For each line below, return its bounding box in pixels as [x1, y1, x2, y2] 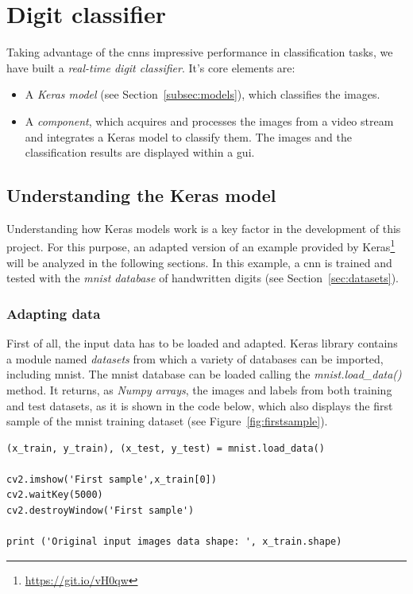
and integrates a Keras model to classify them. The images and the [25, 128, 352, 145]
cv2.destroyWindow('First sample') [6, 505, 195, 517]
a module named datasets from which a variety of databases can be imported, [6, 350, 384, 367]
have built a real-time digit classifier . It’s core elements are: [6, 59, 295, 76]
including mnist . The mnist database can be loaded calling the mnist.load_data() [6, 366, 402, 382]
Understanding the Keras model [6, 183, 276, 208]
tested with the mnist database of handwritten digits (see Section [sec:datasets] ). [6, 270, 399, 286]
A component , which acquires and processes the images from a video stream [25, 112, 394, 129]
